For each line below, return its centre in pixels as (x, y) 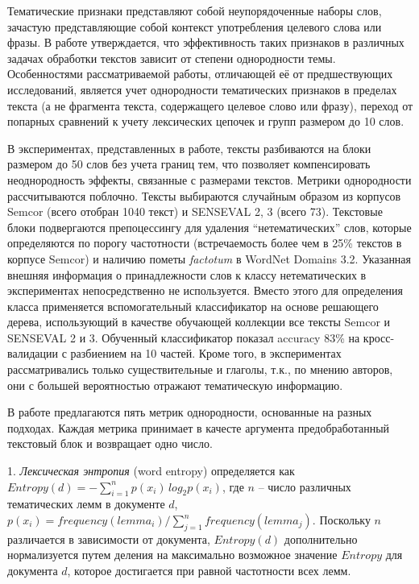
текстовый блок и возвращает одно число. (110, 443)
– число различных (305, 486)
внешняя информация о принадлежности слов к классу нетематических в (187, 274)
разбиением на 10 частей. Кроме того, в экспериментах (206, 353)
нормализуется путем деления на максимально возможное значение (172, 555)
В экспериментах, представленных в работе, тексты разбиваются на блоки (189, 148)
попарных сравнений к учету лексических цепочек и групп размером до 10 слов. (206, 121)
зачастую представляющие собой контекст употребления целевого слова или (195, 26)
